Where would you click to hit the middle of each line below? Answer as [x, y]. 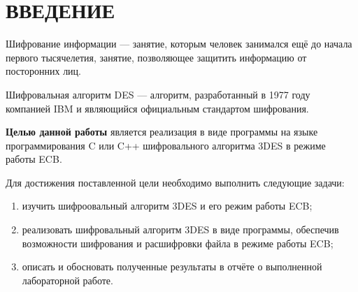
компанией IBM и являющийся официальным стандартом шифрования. [157, 108]
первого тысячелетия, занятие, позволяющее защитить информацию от [156, 57]
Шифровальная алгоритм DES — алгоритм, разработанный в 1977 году [158, 94]
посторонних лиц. [43, 71]
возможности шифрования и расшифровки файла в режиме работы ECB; [178, 243]
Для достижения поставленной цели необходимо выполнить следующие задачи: [175, 182]
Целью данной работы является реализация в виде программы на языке [162, 132]
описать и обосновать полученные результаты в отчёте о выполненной [172, 267]
